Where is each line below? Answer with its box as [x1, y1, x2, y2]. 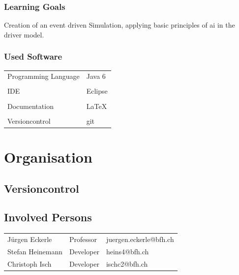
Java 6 [86, 71, 106, 81]
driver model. [4, 29, 44, 39]
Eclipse [86, 86, 108, 96]
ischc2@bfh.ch [106, 258, 148, 269]
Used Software [4, 50, 62, 63]
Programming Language [7, 71, 80, 81]
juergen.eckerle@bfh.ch [106, 234, 174, 244]
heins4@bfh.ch [106, 246, 149, 256]
